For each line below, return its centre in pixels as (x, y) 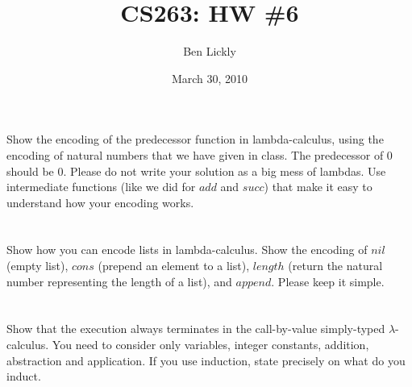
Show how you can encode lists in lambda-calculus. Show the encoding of (187, 250)
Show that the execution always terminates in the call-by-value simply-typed (196, 329)
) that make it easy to (318, 187)
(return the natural (335, 266)
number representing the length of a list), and (119, 281)
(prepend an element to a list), (174, 266)
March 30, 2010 (210, 78)
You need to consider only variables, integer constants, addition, (210, 345)
